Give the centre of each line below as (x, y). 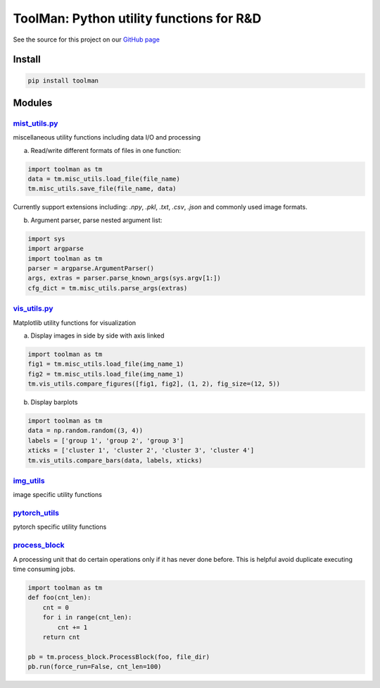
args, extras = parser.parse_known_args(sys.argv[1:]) (124, 278)
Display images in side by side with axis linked (97, 336)
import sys (46, 239)
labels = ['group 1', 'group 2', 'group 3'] (106, 440)
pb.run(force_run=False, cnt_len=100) (95, 667)
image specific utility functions (57, 495)
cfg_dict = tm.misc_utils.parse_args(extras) (108, 288)
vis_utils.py (33, 309)
